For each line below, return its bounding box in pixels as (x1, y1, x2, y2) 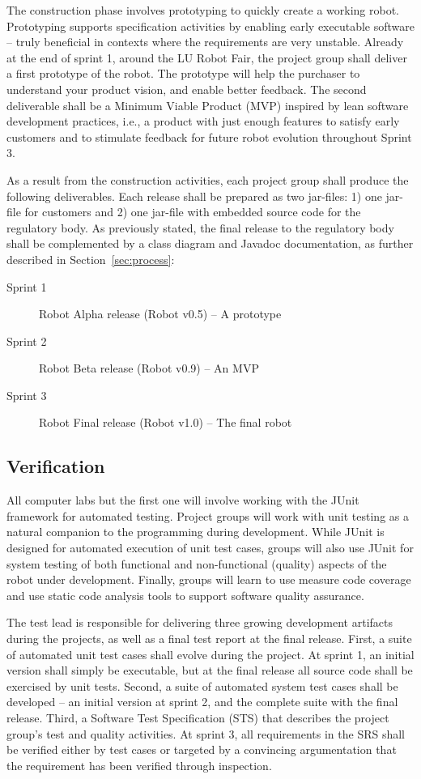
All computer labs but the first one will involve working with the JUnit (6, 492, 359, 509)
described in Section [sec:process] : (6, 250, 175, 267)
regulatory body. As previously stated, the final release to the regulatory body (6, 219, 394, 236)
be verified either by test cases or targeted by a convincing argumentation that (6, 741, 397, 758)
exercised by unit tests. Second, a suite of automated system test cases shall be (6, 677, 398, 694)
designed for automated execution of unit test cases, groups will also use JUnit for (6, 539, 414, 556)
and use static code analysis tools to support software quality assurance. (6, 586, 364, 603)
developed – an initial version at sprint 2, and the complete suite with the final (6, 693, 398, 710)
